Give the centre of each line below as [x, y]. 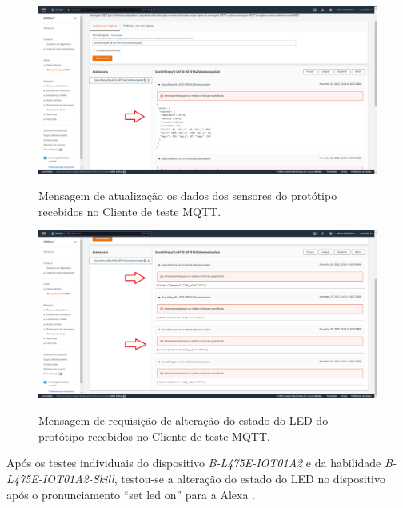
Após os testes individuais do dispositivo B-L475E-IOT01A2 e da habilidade [194, 463]
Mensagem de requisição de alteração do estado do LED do [184, 420]
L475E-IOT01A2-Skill [60, 478]
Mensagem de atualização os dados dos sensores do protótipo [188, 196]
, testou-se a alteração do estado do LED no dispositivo [249, 478]
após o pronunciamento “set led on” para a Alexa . [131, 494]
